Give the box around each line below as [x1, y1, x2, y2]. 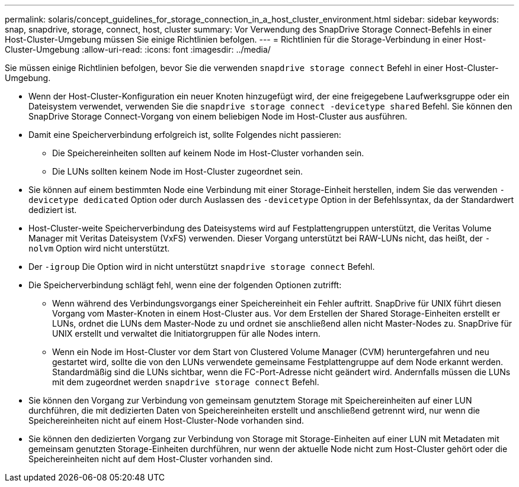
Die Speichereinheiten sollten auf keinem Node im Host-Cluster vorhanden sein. [52, 148, 364, 158]
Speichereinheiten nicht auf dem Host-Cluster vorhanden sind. [28, 454, 273, 464]
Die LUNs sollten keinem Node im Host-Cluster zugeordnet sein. [52, 166, 303, 176]
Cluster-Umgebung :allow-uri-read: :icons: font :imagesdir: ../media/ [5, 44, 271, 54]
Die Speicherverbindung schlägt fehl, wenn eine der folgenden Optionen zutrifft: [28, 280, 342, 290]
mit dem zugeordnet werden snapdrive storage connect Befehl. [52, 377, 319, 387]
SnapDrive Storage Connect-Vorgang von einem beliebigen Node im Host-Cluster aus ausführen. [28, 111, 408, 121]
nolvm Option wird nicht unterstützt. [28, 243, 170, 253]
